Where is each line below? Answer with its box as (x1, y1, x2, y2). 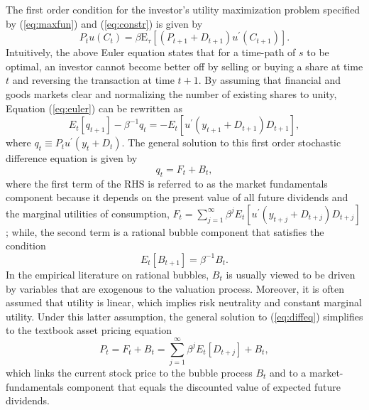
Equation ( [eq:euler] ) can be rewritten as (6, 100, 182, 115)
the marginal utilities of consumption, (6, 205, 170, 220)
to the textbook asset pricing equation (6, 323, 172, 338)
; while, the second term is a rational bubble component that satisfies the (6, 224, 324, 239)
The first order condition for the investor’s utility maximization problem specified (6, 2, 360, 16)
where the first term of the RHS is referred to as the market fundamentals (6, 176, 328, 190)
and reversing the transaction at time (12, 72, 175, 87)
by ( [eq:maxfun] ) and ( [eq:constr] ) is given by (6, 16, 203, 31)
